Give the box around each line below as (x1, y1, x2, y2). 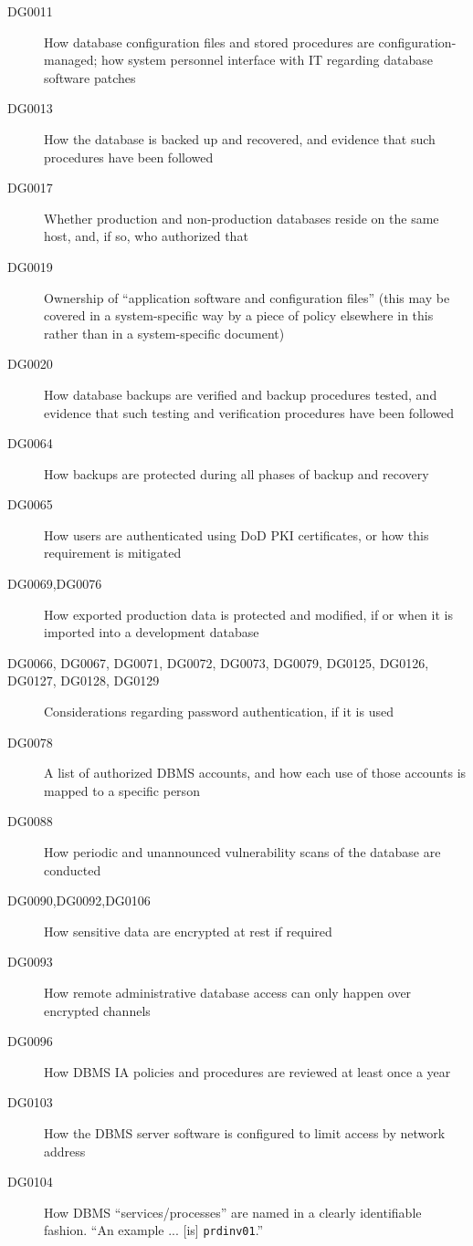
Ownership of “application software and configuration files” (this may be (44, 288, 450, 307)
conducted (44, 860, 101, 879)
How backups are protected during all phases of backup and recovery (44, 464, 429, 483)
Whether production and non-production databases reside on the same (44, 208, 439, 227)
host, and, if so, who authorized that (44, 226, 248, 246)
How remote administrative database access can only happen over (44, 982, 412, 1001)
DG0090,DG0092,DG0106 (7, 891, 151, 910)
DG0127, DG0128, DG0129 (7, 671, 160, 690)
